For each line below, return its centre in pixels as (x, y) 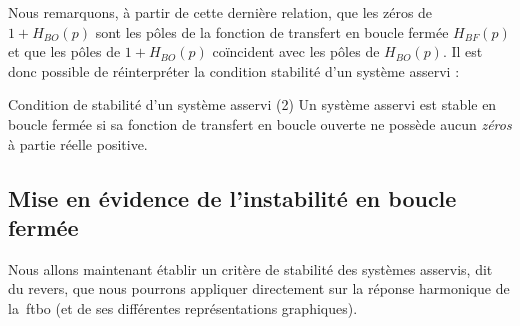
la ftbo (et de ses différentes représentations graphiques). (183, 307)
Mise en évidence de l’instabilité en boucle (232, 197)
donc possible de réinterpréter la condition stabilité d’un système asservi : (234, 70)
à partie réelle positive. (78, 143)
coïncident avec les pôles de (296, 51)
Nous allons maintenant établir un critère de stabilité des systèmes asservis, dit (250, 268)
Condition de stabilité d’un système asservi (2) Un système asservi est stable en (252, 104)
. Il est (462, 51)
